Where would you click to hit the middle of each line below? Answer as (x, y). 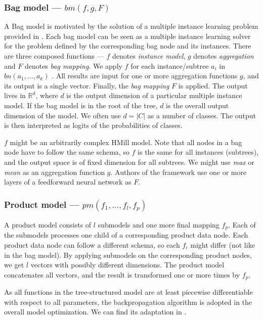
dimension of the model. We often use (62, 115)
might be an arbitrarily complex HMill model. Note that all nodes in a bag (126, 142)
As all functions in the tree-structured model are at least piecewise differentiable (128, 292)
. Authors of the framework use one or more (179, 172)
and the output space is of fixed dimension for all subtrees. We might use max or (129, 162)
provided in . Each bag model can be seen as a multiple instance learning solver (127, 36)
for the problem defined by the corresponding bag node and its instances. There (128, 46)
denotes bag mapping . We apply (73, 65)
